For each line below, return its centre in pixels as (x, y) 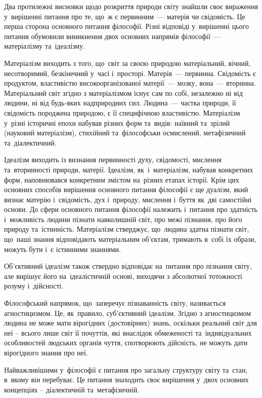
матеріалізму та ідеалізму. (45, 46)
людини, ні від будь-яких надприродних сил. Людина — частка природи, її (120, 103)
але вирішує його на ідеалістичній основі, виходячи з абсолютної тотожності (123, 276)
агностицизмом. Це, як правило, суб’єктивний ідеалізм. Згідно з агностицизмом (128, 313)
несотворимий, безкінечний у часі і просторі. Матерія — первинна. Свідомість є (130, 73)
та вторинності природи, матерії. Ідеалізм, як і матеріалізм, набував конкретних (129, 169)
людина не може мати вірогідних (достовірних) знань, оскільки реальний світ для (130, 323)
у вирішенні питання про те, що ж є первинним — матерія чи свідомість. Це (125, 16)
